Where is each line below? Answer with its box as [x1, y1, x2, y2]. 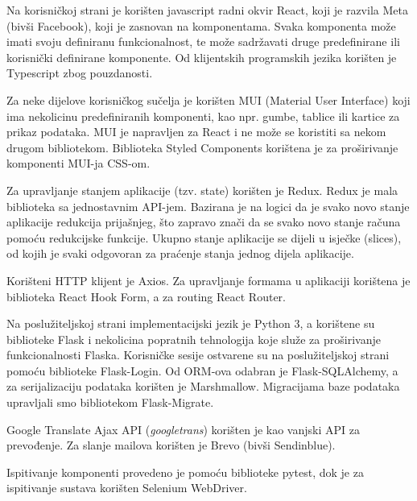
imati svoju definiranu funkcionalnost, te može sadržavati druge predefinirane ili [6, 33, 400, 50]
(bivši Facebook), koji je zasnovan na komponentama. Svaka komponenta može [6, 17, 396, 34]
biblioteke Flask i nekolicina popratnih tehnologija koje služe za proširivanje [6, 330, 381, 347]
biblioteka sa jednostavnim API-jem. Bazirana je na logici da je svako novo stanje [6, 197, 410, 214]
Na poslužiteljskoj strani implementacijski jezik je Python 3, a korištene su [6, 315, 375, 332]
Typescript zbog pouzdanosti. [6, 64, 153, 81]
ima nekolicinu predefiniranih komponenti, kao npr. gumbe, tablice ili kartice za [6, 107, 400, 124]
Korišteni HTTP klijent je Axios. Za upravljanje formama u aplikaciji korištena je [6, 271, 411, 288]
